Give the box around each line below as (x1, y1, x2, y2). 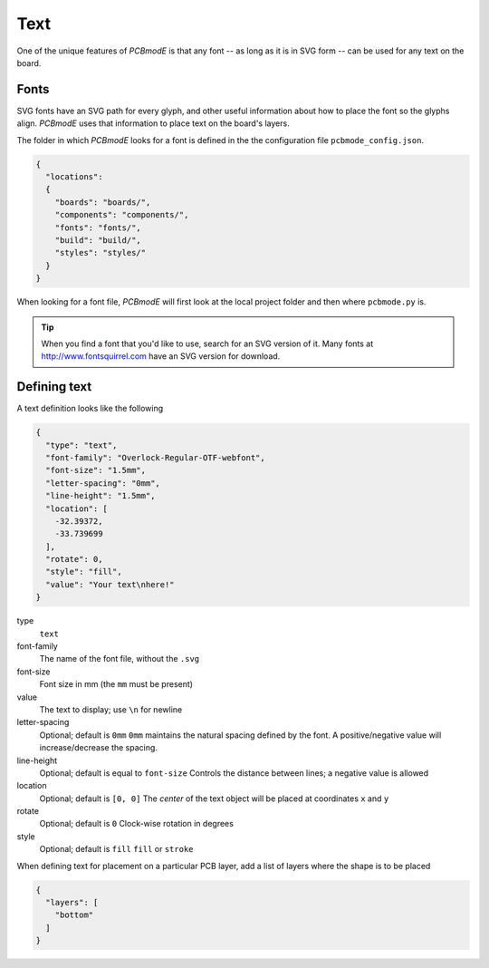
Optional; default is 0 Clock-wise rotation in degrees (39, 818, 235, 829)
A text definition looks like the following (16, 403, 164, 414)
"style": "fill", (45, 566, 122, 577)
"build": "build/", (54, 235, 142, 245)
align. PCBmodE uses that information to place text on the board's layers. (16, 118, 290, 129)
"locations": (45, 172, 103, 181)
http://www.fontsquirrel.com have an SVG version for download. (41, 351, 281, 362)
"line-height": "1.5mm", (45, 490, 156, 501)
